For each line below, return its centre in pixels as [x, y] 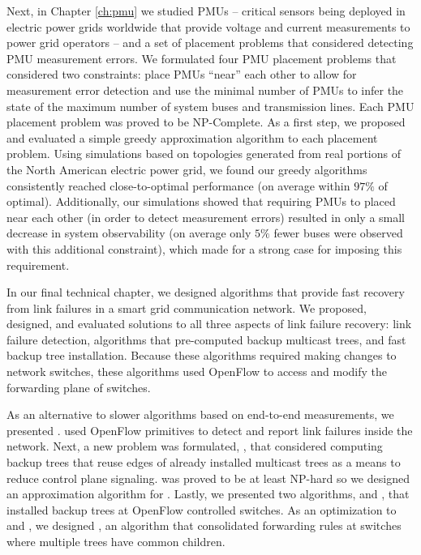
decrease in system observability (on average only [129, 233]
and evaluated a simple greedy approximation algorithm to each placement [192, 137]
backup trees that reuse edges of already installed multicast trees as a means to [204, 462]
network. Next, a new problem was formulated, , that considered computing [195, 446]
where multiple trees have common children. [116, 541]
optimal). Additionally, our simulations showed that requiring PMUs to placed [201, 201]
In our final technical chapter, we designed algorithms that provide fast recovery [206, 292]
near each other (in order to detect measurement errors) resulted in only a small [206, 217]
